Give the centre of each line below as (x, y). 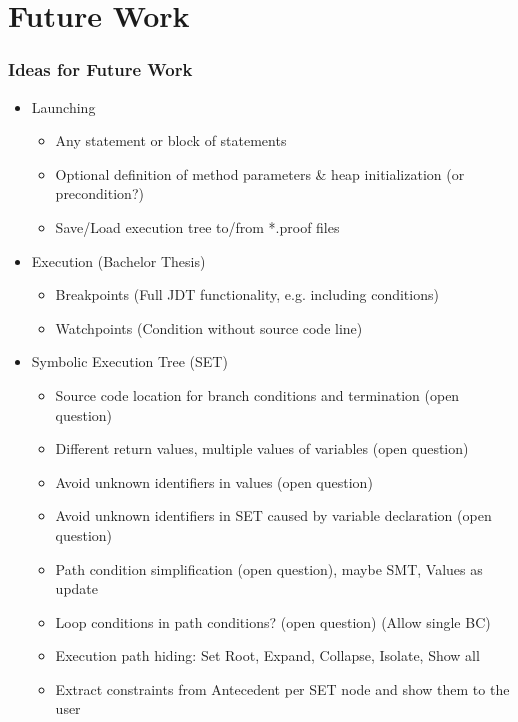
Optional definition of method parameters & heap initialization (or (260, 173)
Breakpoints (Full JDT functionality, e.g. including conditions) (247, 294)
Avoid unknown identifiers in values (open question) (214, 481)
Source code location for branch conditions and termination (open (257, 394)
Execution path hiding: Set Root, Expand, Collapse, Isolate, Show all (267, 655)
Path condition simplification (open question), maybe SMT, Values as (269, 568)
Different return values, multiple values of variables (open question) (262, 448)
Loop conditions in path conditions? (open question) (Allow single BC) (273, 621)
